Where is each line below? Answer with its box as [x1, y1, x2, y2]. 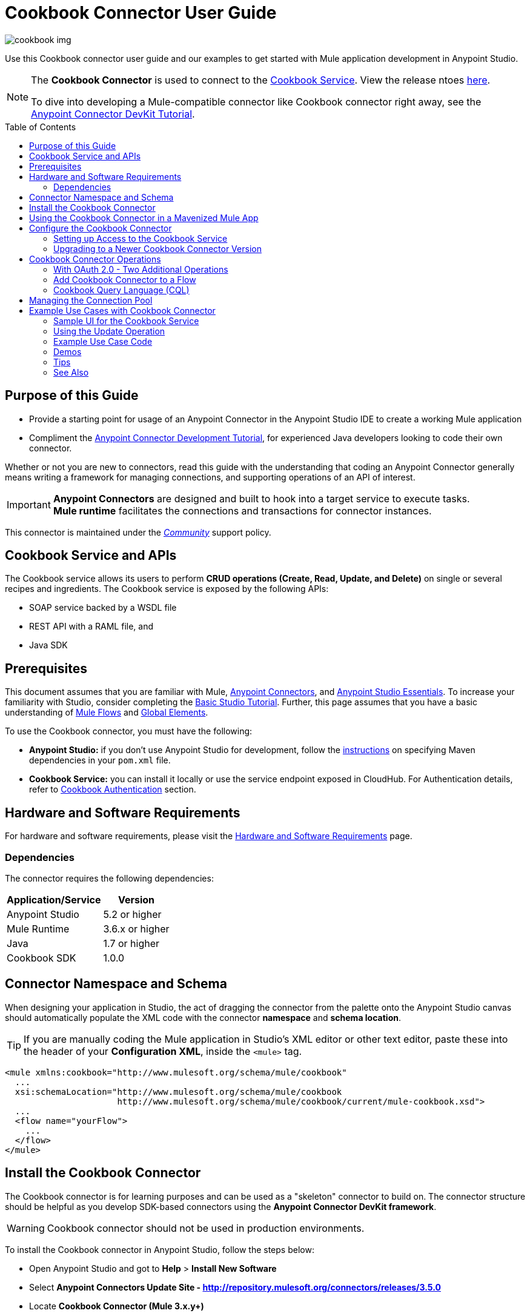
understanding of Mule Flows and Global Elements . [5, 707, 208, 718]
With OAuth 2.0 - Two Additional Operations [53, 264, 228, 274]
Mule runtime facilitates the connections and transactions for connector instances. [53, 504, 432, 517]
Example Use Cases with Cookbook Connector [29, 305, 216, 316]
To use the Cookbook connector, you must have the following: [5, 726, 253, 737]
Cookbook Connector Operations [29, 253, 161, 264]
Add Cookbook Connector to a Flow [53, 274, 196, 285]
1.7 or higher [103, 937, 160, 949]
